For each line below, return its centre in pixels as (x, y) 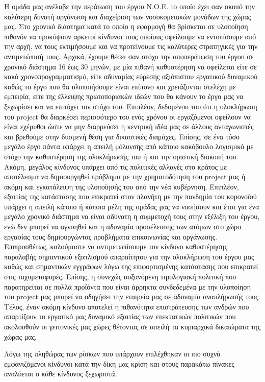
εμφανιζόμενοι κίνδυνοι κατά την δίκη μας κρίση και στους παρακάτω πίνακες (119, 363)
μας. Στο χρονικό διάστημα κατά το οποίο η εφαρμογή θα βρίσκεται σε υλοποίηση (126, 26)
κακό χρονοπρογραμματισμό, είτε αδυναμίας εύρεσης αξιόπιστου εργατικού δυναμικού (131, 76)
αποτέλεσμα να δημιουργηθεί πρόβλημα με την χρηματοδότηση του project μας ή (125, 176)
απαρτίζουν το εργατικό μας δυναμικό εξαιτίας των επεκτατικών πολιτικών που (120, 316)
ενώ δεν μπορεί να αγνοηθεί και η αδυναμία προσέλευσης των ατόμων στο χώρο (123, 226)
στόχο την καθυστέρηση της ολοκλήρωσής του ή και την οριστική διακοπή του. (121, 156)
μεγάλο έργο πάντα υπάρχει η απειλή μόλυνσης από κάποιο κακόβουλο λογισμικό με (129, 146)
